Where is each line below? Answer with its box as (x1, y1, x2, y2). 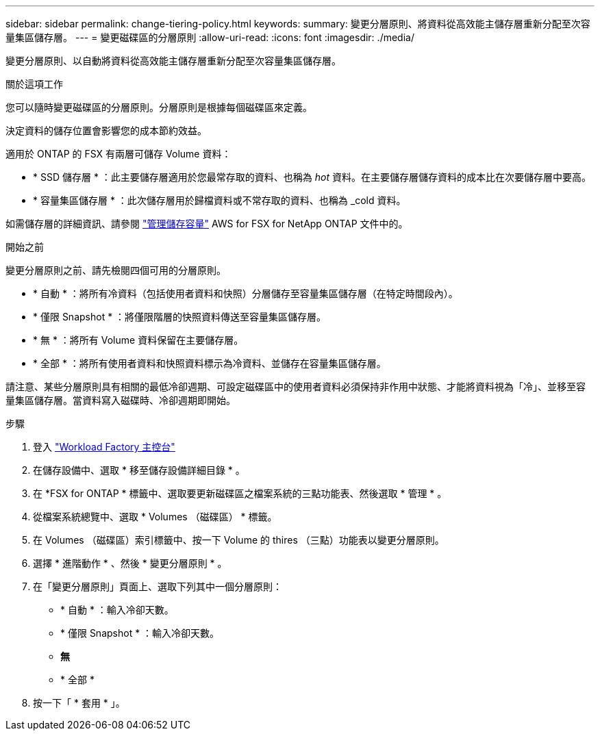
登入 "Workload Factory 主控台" (33, 441, 175, 453)
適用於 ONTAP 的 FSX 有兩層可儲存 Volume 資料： (5, 148, 232, 160)
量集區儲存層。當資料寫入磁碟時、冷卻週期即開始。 (5, 394, 236, 406)
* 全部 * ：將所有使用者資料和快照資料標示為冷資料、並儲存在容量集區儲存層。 (33, 357, 386, 369)
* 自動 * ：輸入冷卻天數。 (60, 604, 174, 616)
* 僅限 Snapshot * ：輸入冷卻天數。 (60, 627, 220, 639)
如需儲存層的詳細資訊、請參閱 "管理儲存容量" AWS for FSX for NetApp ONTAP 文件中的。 (5, 218, 408, 229)
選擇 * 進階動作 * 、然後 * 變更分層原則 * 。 (33, 557, 227, 569)
